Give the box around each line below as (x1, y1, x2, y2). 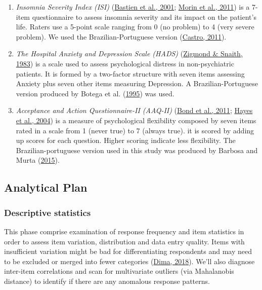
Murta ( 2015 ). (16, 155, 60, 165)
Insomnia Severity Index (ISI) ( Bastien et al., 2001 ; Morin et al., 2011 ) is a (16, 2, 250, 12)
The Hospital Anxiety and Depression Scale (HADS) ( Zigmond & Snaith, (16, 48, 243, 59)
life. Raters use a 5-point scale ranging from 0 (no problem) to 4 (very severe (16, 21, 254, 32)
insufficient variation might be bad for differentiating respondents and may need (4, 246, 252, 257)
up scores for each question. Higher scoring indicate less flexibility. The (16, 135, 236, 146)
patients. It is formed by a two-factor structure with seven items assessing (16, 68, 245, 79)
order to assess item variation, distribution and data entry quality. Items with (4, 236, 245, 246)
